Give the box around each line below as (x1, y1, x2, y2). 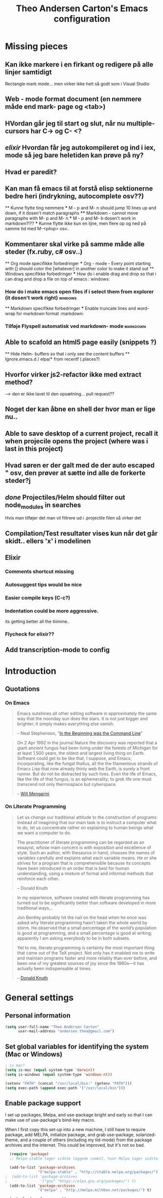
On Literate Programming (5, 803, 66, 810)
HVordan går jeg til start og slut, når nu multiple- (5, 119, 155, 128)
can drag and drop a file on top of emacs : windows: (5, 276, 110, 282)
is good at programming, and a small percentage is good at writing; (17, 930, 152, 936)
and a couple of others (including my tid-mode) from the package (20, 1137, 152, 1143)
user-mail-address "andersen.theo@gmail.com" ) (18, 1029, 115, 1034)
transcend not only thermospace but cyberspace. (17, 782, 117, 787)
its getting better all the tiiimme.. (5, 619, 70, 625)
